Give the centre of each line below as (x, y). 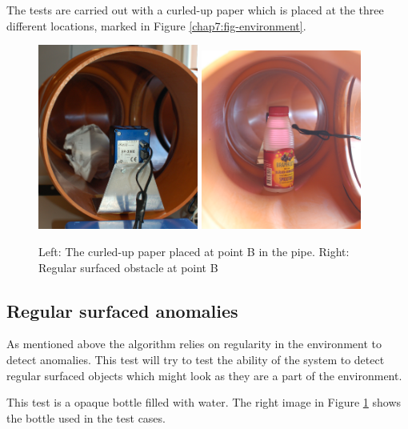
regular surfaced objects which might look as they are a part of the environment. (204, 375)
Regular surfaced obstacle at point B (128, 267)
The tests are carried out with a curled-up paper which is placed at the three (195, 10)
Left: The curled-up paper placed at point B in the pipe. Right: (194, 252)
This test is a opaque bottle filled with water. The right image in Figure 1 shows (204, 402)
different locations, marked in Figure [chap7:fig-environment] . (156, 25)
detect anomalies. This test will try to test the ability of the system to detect (196, 360)
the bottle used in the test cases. (86, 417)
